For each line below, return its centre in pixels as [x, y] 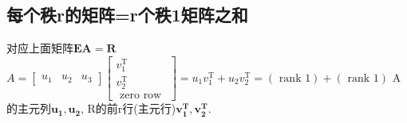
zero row [141, 96]
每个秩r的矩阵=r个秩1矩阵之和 [127, 15]
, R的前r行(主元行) [128, 108]
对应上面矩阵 [40, 48]
